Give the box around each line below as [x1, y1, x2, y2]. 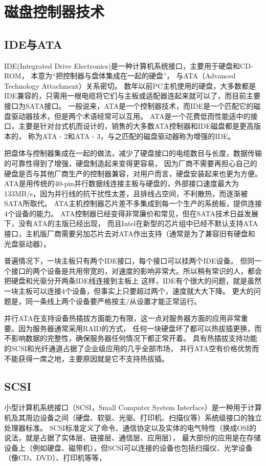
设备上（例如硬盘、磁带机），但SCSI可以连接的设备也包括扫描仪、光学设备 [4, 442, 253, 453]
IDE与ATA [4, 36, 62, 52]
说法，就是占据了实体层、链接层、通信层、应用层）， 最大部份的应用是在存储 [4, 432, 261, 443]
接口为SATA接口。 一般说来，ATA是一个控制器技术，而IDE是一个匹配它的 [4, 100, 254, 111]
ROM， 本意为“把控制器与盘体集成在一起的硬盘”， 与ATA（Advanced [4, 70, 236, 81]
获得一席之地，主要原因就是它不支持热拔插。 [18, 353, 169, 363]
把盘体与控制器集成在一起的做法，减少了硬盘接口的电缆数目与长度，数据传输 [4, 148, 262, 158]
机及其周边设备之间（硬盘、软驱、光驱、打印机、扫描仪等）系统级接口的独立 [4, 412, 262, 422]
